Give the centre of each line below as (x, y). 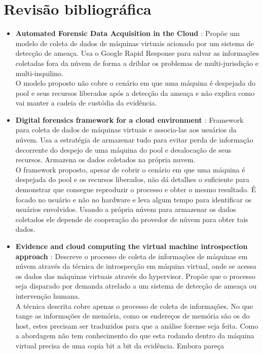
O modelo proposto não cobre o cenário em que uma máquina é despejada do (135, 83)
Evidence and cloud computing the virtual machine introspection (131, 246)
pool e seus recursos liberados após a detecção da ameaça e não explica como (135, 93)
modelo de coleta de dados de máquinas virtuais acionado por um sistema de (135, 43)
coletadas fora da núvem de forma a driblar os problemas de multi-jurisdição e (137, 63)
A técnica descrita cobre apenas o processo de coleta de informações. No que (134, 306)
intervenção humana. (48, 295)
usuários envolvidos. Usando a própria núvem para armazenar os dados (126, 209)
